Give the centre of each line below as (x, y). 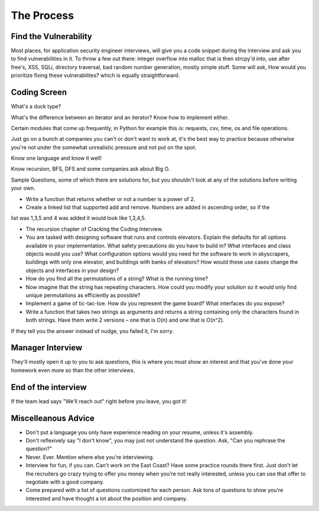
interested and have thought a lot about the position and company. (107, 498)
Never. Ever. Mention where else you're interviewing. (90, 457)
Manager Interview (47, 348)
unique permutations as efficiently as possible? (83, 295)
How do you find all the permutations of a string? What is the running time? (117, 279)
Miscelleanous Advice (53, 418)
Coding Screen (39, 93)
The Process (42, 15)
